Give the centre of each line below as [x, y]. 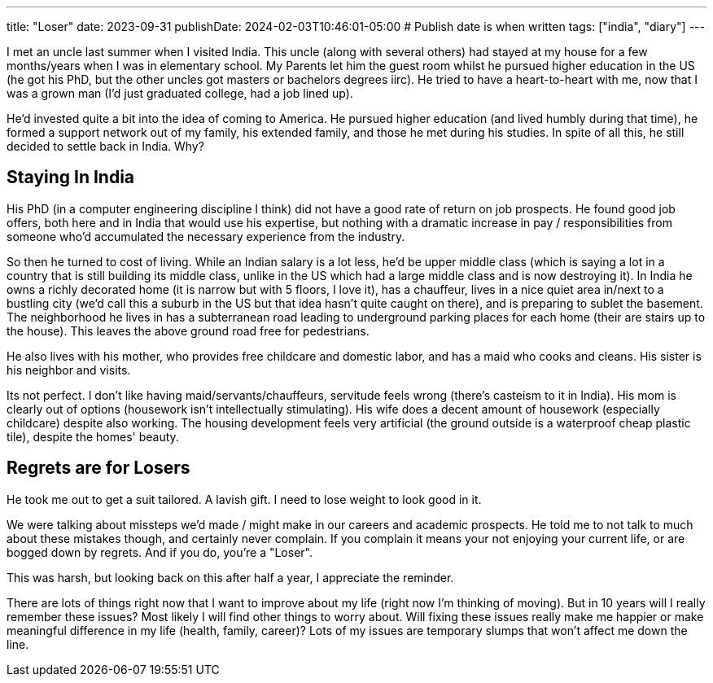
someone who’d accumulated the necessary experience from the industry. [206, 236]
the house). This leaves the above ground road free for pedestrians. [188, 331]
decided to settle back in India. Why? [105, 146]
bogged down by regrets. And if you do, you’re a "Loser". [160, 552]
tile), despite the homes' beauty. [93, 436]
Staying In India [71, 177]
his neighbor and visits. [69, 370]
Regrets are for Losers [98, 468]
